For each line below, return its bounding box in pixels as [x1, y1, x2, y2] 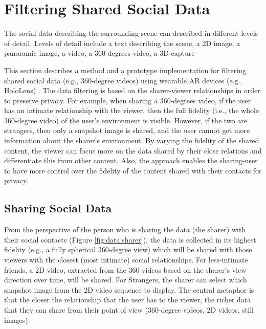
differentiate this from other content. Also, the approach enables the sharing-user [4, 155, 258, 166]
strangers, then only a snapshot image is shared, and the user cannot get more [4, 125, 250, 136]
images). [4, 314, 30, 325]
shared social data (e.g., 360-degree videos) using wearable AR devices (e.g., [4, 75, 242, 85]
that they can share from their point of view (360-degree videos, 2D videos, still [4, 304, 254, 315]
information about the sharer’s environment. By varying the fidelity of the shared [4, 135, 259, 146]
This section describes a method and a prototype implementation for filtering [4, 64, 246, 75]
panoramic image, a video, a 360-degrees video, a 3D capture [4, 48, 195, 58]
